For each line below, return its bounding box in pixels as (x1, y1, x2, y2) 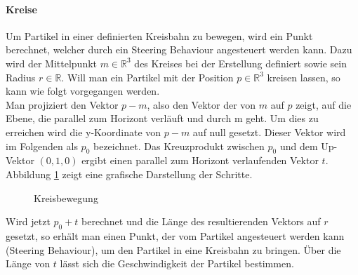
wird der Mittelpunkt (6, 55, 98, 70)
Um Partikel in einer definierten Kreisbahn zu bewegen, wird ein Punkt (6, 28, 313, 43)
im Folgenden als (6, 138, 78, 153)
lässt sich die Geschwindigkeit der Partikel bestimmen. (60, 256, 294, 271)
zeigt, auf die (296, 97, 352, 112)
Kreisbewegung (34, 190, 98, 205)
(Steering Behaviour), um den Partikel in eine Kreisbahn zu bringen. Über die (6, 242, 341, 257)
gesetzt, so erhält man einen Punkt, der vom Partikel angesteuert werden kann (6, 228, 345, 243)
